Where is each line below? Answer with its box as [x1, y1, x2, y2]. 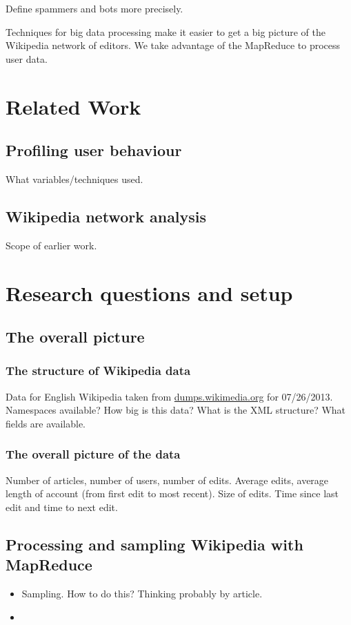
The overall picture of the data [6, 445, 181, 463]
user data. [6, 51, 48, 66]
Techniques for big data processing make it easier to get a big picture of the [6, 24, 325, 39]
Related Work [6, 92, 141, 120]
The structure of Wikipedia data [6, 362, 191, 379]
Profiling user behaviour [6, 140, 182, 161]
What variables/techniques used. [6, 171, 143, 186]
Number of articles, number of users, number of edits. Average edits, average [6, 472, 329, 487]
